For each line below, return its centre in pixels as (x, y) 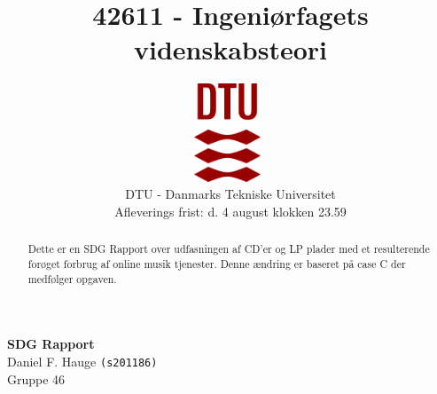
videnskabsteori (230, 49)
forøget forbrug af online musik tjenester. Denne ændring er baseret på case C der (217, 263)
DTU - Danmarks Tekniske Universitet (230, 194)
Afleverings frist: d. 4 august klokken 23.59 (230, 211)
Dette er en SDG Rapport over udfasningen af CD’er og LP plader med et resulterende (229, 249)
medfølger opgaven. (72, 278)
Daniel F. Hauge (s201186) (82, 361)
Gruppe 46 (36, 378)
